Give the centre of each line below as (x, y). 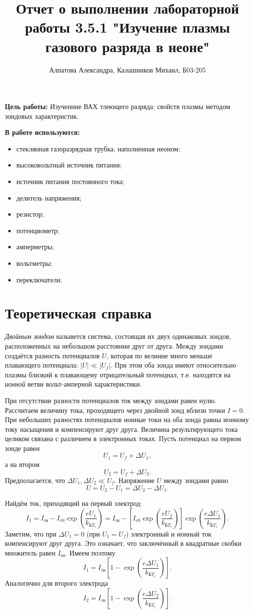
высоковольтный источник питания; (69, 165)
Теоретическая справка (78, 313)
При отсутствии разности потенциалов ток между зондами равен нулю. (111, 400)
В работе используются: (43, 132)
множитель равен (30, 552)
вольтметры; (34, 263)
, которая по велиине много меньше (159, 355)
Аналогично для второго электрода (56, 583)
